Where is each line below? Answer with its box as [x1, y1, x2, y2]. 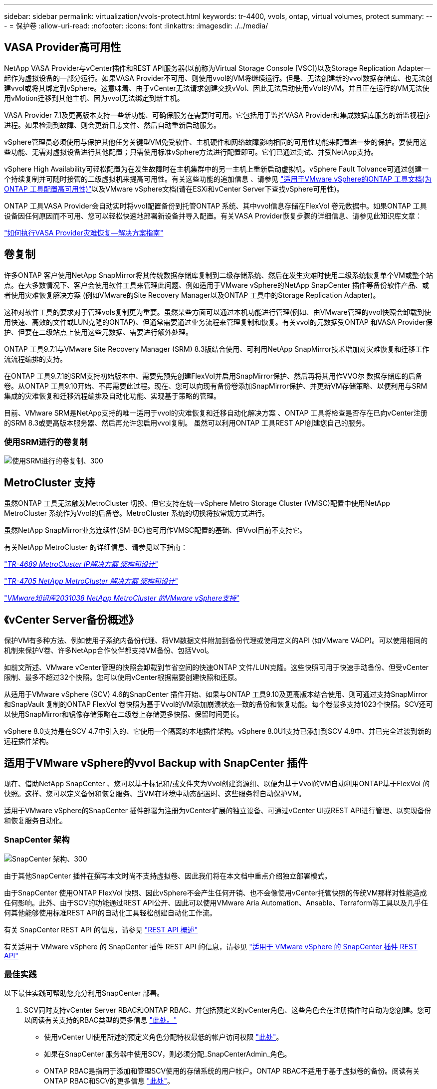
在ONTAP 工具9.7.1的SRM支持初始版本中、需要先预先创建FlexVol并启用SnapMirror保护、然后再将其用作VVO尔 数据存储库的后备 [4, 371, 423, 380]
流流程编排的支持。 [4, 354, 67, 363]
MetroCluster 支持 [4, 476, 95, 489]
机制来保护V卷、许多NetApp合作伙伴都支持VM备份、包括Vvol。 [4, 646, 214, 655]
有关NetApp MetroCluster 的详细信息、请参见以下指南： [4, 543, 188, 552]
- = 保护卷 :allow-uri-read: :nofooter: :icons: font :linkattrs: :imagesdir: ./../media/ [4, 21, 268, 30]
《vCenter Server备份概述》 [4, 613, 139, 626]
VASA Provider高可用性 [4, 41, 121, 54]
